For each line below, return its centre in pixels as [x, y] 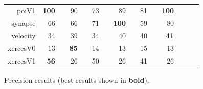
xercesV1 [22, 61]
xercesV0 [22, 48]
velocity [24, 35]
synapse [24, 23]
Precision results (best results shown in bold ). [77, 80]
